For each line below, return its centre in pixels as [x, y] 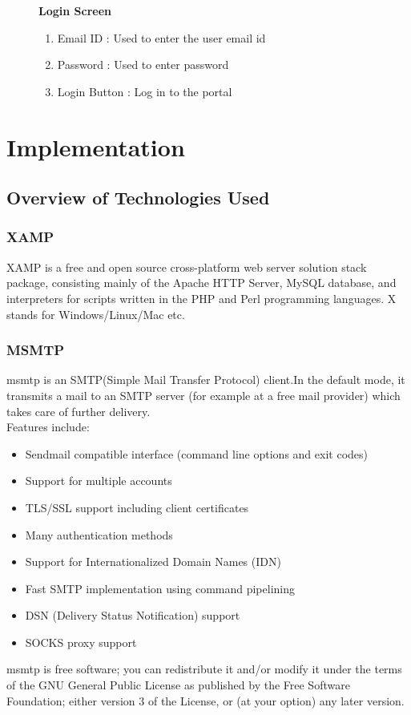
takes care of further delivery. [79, 411]
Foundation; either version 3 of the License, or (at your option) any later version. [205, 700]
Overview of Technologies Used [138, 198]
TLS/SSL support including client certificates [137, 507]
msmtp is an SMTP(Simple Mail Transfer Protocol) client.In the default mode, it [206, 380]
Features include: [48, 427]
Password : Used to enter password [143, 65]
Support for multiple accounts [99, 481]
